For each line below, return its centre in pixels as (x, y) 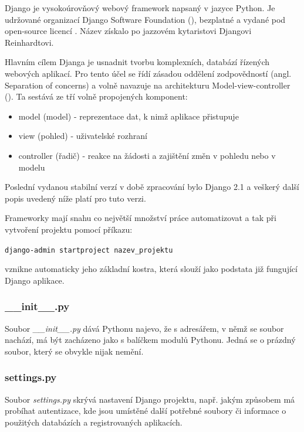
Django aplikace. (35, 280)
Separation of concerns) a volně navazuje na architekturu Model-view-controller (148, 85)
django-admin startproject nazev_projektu (89, 250)
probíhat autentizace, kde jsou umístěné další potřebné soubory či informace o (146, 411)
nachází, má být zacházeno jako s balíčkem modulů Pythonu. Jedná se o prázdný (150, 340)
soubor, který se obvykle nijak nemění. (74, 351)
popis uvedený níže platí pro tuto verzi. (75, 198)
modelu (32, 167)
